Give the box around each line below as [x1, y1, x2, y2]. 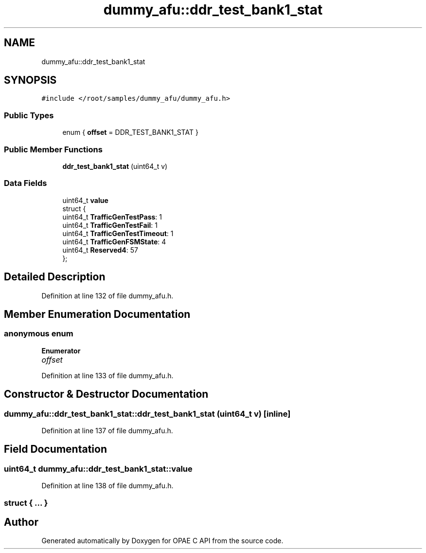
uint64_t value [62, 196, 108, 204]
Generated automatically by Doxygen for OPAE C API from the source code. [41, 536, 284, 545]
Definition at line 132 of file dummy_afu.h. [41, 291, 174, 300]
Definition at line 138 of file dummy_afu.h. [41, 481, 174, 490]
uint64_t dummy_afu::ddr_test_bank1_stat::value [4, 463, 193, 474]
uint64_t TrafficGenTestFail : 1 [62, 221, 158, 229]
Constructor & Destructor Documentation [4, 388, 209, 401]
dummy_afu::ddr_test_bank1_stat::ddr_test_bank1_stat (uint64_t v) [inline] [4, 408, 291, 419]
